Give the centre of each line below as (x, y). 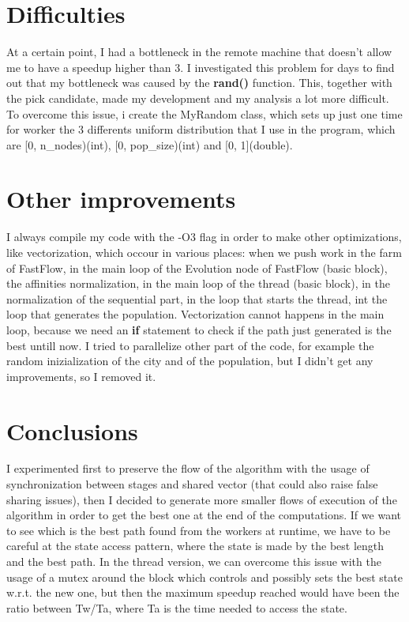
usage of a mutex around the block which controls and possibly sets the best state (204, 577)
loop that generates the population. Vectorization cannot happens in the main (195, 314)
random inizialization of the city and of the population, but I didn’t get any (190, 361)
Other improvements (121, 199)
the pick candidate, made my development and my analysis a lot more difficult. (198, 98)
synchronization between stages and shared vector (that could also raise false (192, 484)
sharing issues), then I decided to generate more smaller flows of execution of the (202, 499)
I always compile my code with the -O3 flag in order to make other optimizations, (204, 237)
